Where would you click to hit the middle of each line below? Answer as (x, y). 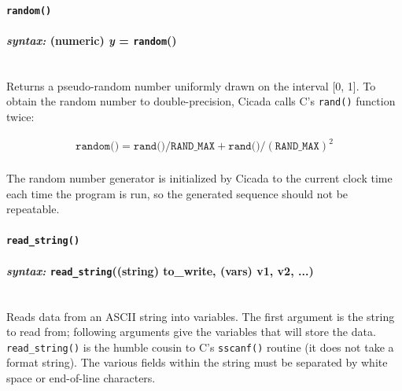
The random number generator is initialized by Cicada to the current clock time (199, 178)
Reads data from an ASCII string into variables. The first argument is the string (201, 316)
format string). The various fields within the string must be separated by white (197, 362)
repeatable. (33, 209)
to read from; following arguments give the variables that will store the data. (191, 332)
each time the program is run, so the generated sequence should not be (177, 193)
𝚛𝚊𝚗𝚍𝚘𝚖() (98, 147)
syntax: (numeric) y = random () (92, 40)
